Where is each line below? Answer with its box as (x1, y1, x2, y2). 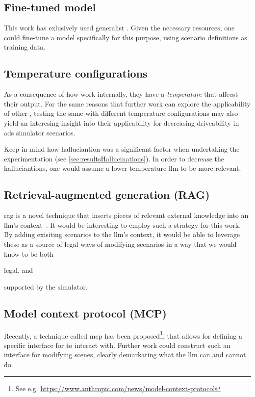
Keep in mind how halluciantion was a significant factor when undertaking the (4, 144, 240, 154)
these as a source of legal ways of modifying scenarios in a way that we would (4, 238, 237, 249)
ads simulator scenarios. (4, 127, 76, 137)
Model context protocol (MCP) (4, 305, 167, 320)
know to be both (4, 248, 54, 259)
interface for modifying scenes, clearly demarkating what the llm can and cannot (4, 349, 246, 360)
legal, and (4, 265, 33, 275)
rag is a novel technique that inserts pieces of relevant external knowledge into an (4, 210, 249, 220)
